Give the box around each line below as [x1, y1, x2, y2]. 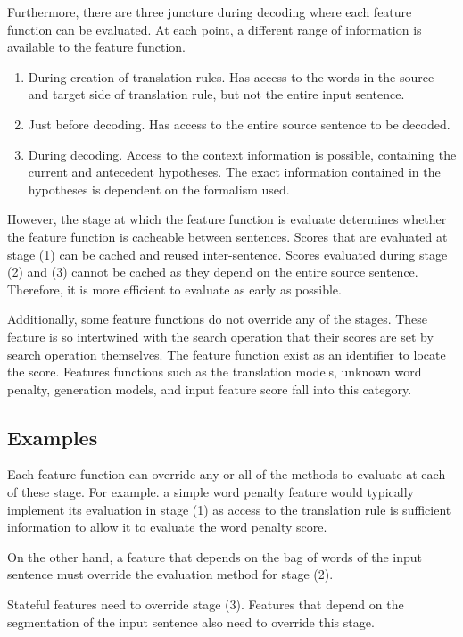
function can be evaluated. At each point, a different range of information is [7, 20, 422, 38]
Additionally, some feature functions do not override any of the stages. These [7, 310, 428, 328]
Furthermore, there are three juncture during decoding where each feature [7, 3, 412, 21]
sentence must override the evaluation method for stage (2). [7, 565, 334, 583]
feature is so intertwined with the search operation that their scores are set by [7, 327, 434, 345]
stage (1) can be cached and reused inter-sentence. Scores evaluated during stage [7, 244, 448, 263]
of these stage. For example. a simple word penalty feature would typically [7, 483, 414, 501]
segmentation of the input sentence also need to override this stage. [7, 612, 375, 631]
